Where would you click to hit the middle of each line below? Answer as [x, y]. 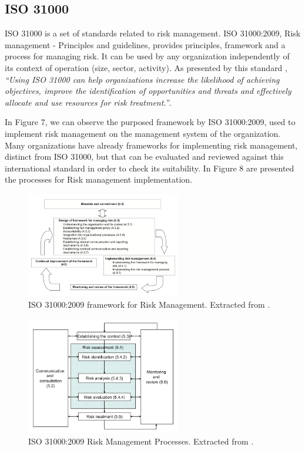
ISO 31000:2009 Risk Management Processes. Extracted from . [141, 441]
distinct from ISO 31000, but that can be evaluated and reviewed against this [144, 156]
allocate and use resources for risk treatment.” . [88, 102]
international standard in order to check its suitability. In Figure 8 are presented [150, 168]
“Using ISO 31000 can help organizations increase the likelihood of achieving [142, 79]
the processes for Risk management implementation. [99, 179]
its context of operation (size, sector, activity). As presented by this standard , [146, 67]
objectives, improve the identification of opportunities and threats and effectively [148, 91]
